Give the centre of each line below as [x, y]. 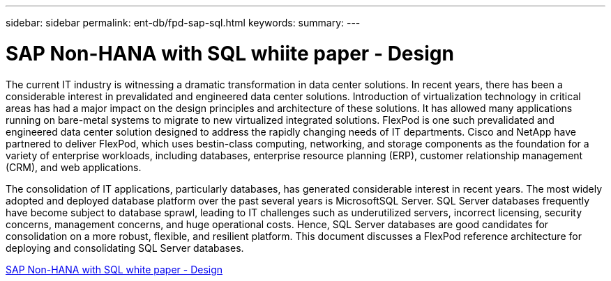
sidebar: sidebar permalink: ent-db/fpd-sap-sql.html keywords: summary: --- [183, 23]
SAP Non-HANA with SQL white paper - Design [114, 269]
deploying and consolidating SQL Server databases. [125, 248]
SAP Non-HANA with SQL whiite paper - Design [230, 53]
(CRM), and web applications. [74, 167]
